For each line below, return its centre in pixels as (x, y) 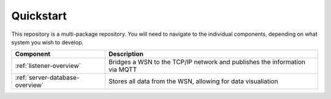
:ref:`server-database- (47, 78)
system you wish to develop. (48, 42)
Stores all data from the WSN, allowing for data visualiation (193, 81)
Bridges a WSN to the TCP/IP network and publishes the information (207, 62)
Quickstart (39, 16)
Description (126, 54)
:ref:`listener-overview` (48, 66)
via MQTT (123, 70)
